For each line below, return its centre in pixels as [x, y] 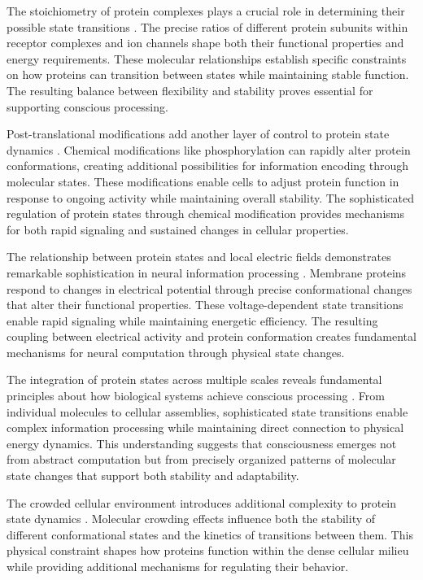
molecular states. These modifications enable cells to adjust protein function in [203, 181]
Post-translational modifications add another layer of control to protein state [198, 134]
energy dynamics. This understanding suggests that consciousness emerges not [202, 443]
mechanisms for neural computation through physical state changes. [176, 352]
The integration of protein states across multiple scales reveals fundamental [194, 379]
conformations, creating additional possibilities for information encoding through [208, 166]
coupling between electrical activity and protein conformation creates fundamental [211, 336]
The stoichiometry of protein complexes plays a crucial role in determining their [206, 11]
